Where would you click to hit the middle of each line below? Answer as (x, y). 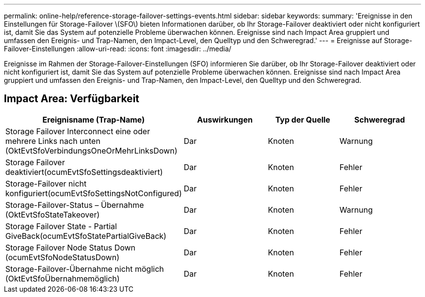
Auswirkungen (225, 119)
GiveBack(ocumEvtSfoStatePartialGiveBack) (86, 236)
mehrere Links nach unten (53, 141)
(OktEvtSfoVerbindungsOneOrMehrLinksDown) (91, 150)
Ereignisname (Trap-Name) (94, 119)
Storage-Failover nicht (46, 183)
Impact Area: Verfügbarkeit (72, 99)
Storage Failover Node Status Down (71, 247)
